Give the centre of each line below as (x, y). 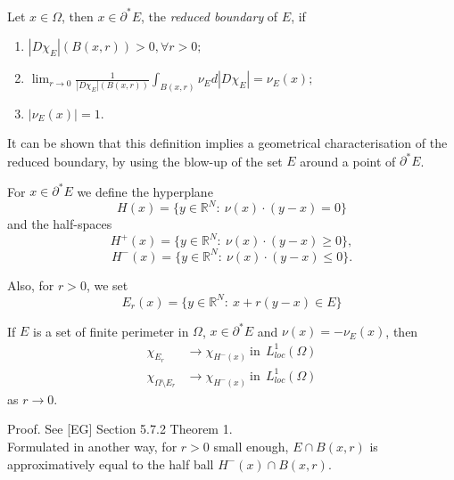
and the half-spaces (60, 224)
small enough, (251, 446)
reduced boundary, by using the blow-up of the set (145, 161)
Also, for (31, 285)
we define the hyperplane (145, 191)
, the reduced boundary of (210, 16)
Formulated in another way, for (92, 446)
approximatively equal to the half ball (111, 464)
